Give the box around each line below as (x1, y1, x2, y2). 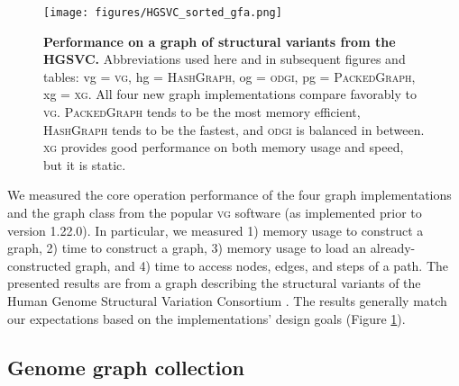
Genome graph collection (7, 353, 245, 381)
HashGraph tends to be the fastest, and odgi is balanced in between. (43, 120, 425, 139)
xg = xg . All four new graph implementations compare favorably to (43, 85, 417, 103)
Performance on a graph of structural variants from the (43, 31, 396, 50)
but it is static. (43, 155, 126, 174)
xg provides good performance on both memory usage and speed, (43, 138, 404, 157)
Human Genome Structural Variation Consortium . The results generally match (7, 291, 447, 310)
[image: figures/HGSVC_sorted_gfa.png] (43, 6, 282, 19)
